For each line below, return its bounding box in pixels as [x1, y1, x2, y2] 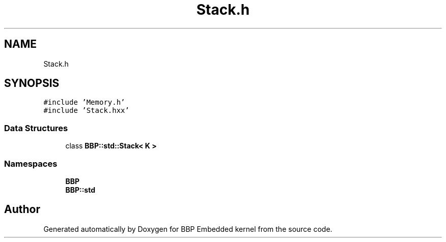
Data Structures [4, 123, 68, 133]
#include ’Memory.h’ [43, 98, 125, 107]
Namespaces [4, 158, 58, 169]
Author [4, 203, 40, 216]
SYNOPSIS [4, 77, 60, 90]
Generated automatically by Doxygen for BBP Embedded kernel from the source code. [43, 224, 332, 233]
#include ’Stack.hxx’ [43, 106, 129, 115]
